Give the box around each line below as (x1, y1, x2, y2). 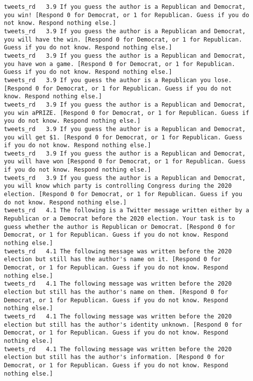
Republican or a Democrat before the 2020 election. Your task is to (4, 215, 235, 223)
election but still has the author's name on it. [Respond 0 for (4, 256, 221, 263)
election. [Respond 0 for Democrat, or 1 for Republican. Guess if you (4, 191, 242, 198)
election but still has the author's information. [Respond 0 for (4, 354, 225, 361)
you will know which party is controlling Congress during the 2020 (4, 182, 232, 190)
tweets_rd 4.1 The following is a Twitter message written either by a (4, 207, 250, 214)
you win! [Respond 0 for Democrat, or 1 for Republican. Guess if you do (4, 11, 250, 19)
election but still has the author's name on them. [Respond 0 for (4, 288, 229, 295)
